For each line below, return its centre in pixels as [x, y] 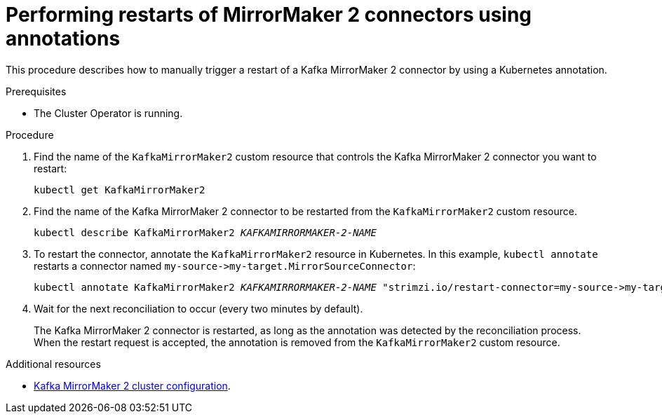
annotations [63, 39]
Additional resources [53, 364]
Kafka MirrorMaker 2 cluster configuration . [132, 385]
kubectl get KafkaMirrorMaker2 [120, 190]
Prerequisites [36, 91]
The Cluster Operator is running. [108, 113]
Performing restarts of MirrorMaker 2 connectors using [269, 15]
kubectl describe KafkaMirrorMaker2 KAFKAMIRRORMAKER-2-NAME [205, 232]
